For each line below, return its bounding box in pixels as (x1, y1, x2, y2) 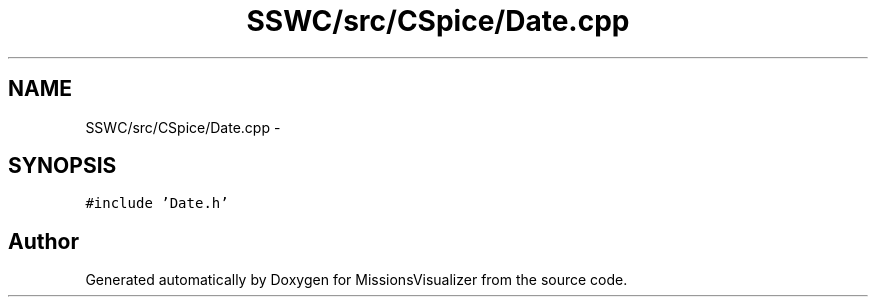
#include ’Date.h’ (85, 195, 229, 212)
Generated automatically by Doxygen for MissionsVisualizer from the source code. (85, 271, 628, 289)
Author (8, 228, 79, 254)
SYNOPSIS (8, 153, 117, 179)
